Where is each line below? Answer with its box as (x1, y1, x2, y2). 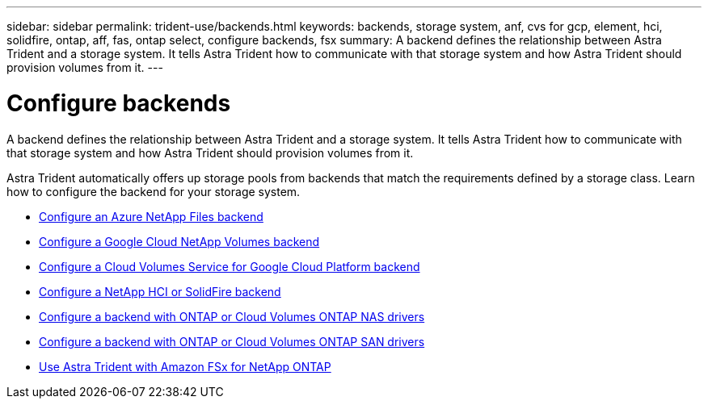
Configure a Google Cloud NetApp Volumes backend (39, 234, 320, 248)
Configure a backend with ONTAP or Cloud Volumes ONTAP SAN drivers (39, 334, 425, 349)
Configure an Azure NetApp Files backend (39, 209, 263, 223)
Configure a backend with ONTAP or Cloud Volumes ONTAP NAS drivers (39, 309, 425, 324)
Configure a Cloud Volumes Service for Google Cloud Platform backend (39, 259, 420, 273)
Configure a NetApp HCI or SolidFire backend (39, 284, 281, 299)
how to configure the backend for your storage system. (6, 184, 301, 198)
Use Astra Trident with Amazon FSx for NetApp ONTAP (39, 359, 331, 374)
